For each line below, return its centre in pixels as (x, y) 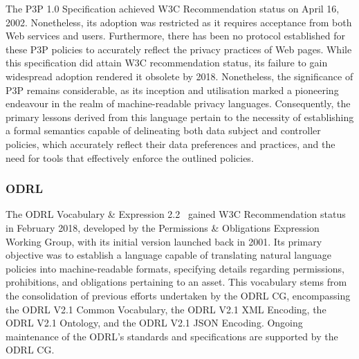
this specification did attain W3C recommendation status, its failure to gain (167, 63)
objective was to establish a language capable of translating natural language (168, 255)
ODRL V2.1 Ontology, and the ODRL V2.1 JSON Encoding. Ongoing (154, 323)
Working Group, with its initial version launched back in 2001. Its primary (164, 241)
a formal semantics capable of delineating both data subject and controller (163, 130)
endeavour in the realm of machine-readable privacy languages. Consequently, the (178, 103)
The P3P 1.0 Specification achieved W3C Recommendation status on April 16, (173, 8)
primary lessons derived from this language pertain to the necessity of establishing (180, 117)
